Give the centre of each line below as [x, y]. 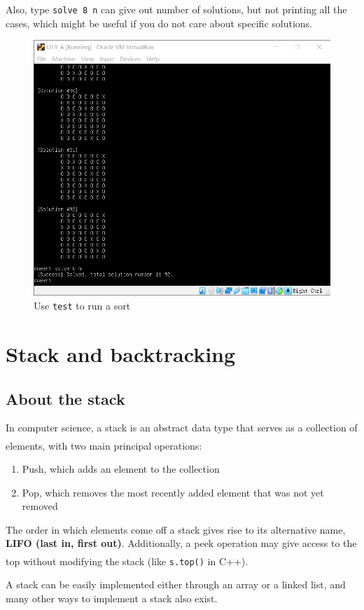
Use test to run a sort [82, 306]
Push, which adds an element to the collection [121, 469]
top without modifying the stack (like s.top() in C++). [127, 561]
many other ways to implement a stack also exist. [112, 598]
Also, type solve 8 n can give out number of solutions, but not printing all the [176, 9]
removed [40, 506]
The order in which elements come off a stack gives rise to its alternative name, [176, 529]
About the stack [65, 398]
